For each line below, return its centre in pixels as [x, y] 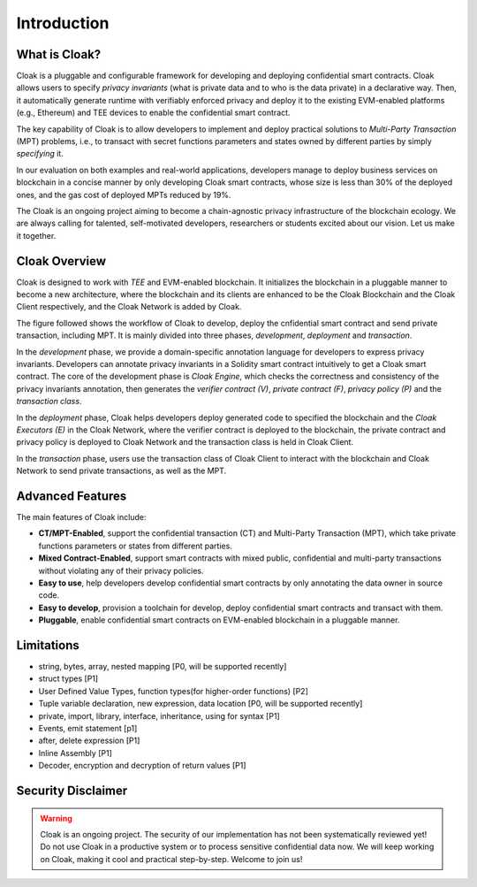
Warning [56, 818]
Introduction [63, 23]
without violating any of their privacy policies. [121, 570]
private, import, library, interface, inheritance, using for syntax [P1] [159, 715]
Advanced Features [72, 496]
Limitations [48, 645]
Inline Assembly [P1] [75, 753]
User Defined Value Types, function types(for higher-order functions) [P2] [174, 691]
